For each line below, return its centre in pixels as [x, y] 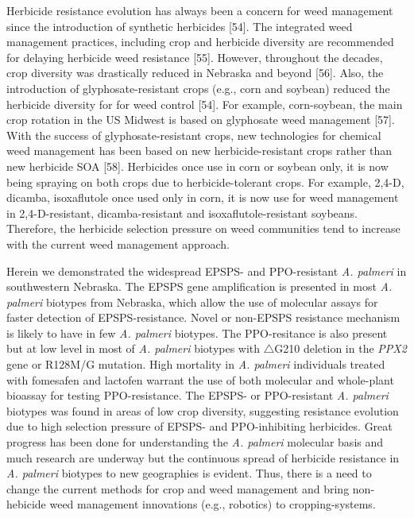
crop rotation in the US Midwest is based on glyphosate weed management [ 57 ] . [201, 120]
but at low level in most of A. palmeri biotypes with [133, 348]
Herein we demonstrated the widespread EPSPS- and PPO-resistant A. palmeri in [207, 271]
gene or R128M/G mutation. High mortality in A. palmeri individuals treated [196, 364]
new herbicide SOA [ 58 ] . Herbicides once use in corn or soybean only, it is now [197, 166]
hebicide [26, 504]
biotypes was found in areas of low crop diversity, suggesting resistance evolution [203, 410]
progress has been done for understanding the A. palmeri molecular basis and [195, 442]
